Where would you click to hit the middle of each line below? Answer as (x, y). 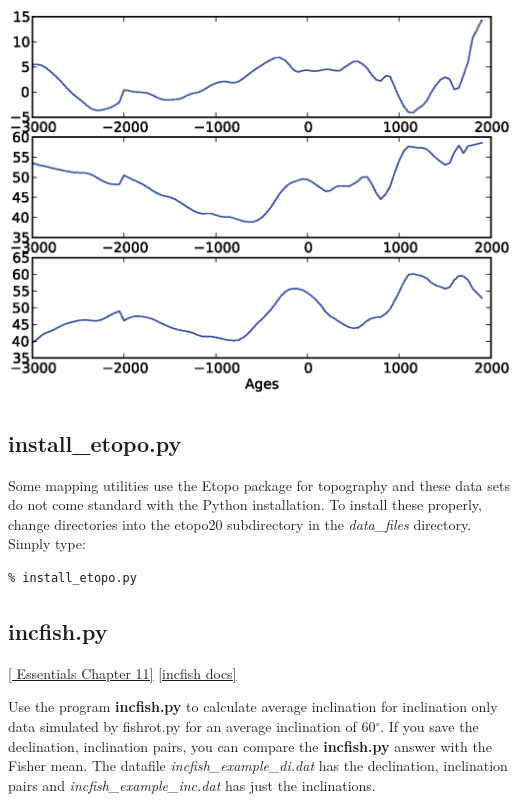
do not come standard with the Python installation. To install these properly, (245, 504)
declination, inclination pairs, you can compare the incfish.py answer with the (250, 745)
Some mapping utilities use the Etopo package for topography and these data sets (259, 484)
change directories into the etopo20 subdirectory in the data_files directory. (240, 523)
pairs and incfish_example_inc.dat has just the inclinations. (192, 784)
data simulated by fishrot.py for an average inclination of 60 (192, 726)
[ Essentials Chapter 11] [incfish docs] (122, 672)
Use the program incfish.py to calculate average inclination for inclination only (253, 706)
